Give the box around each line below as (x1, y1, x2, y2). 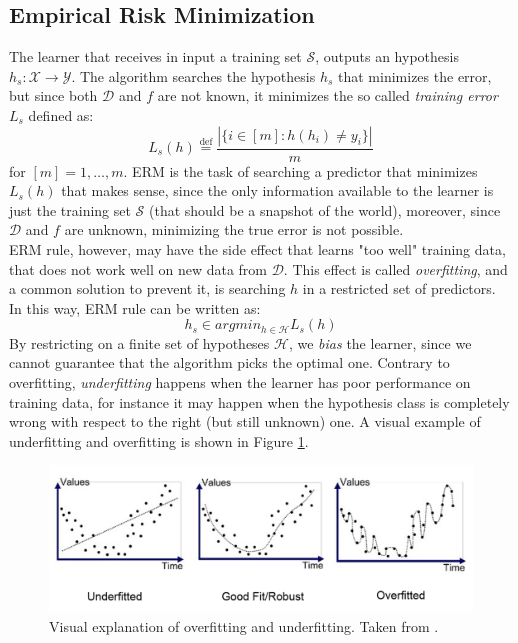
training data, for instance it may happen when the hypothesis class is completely (9, 391, 510, 412)
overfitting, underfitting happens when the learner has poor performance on (9, 372, 471, 392)
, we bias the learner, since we (288, 332, 472, 353)
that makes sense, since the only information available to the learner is (61, 180, 494, 201)
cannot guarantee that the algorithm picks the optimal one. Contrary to (9, 352, 450, 373)
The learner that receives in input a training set (9, 46, 302, 67)
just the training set (9, 199, 131, 220)
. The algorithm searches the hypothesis (71, 65, 316, 86)
